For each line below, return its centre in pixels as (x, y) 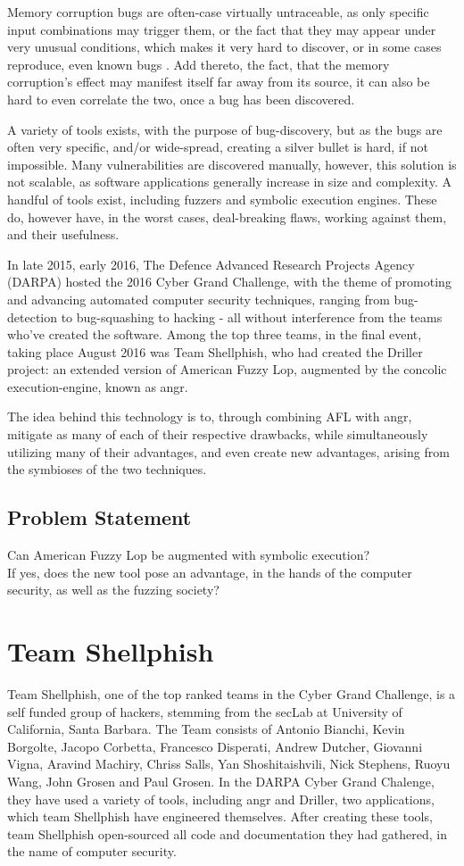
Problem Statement (99, 517)
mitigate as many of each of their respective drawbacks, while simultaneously (218, 434)
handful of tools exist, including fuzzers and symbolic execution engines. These (222, 199)
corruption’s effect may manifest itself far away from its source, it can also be (219, 82)
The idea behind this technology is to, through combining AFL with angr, (210, 416)
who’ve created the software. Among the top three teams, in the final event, (215, 334)
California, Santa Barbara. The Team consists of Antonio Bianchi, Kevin (206, 729)
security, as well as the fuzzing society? (113, 590)
